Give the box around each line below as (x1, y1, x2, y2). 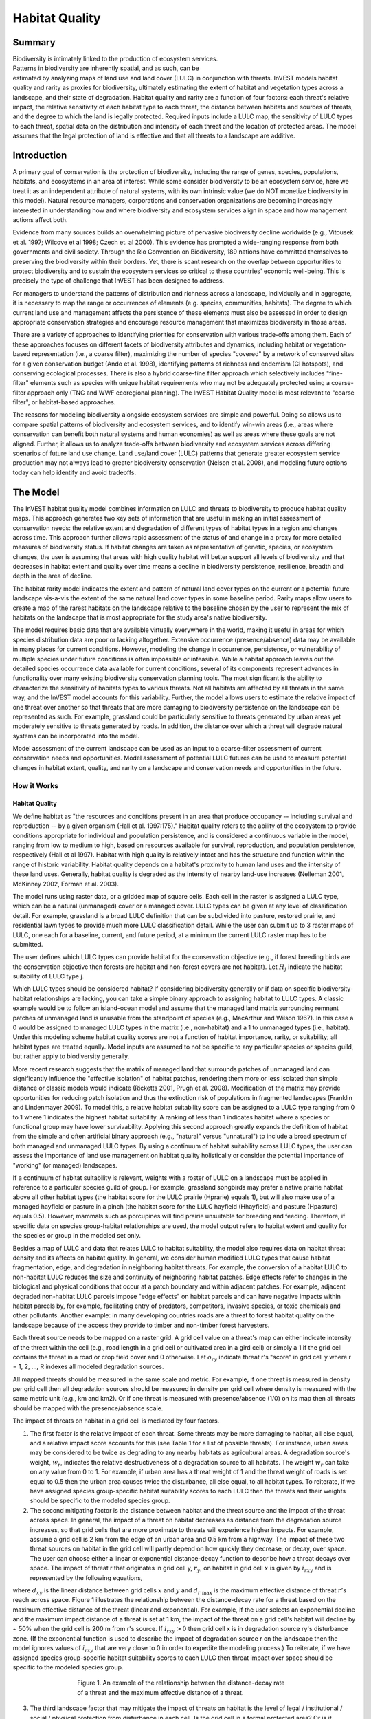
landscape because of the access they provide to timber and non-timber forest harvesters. (12, 1321, 270, 1329)
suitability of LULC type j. (12, 972, 85, 981)
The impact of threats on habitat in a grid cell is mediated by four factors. (12, 1416, 220, 1425)
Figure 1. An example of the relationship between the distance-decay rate (77, 1678, 285, 1687)
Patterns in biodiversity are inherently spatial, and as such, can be (12, 64, 199, 72)
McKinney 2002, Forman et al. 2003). (12, 879, 120, 888)
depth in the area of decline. (12, 571, 93, 580)
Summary (12, 36, 56, 48)
